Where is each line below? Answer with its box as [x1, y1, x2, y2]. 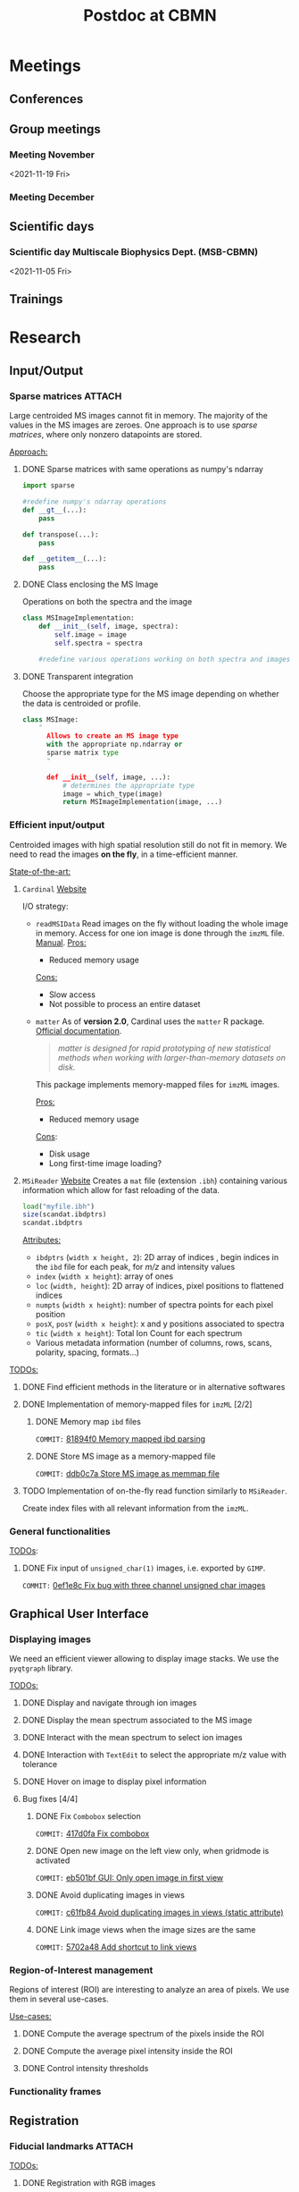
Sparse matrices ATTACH [9, 390, 122, 402]
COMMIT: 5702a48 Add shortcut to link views [35, 1942, 197, 1952]
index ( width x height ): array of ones [35, 1271, 174, 1282]
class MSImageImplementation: [21, 614, 136, 622]
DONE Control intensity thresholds [21, 2063, 149, 2074]
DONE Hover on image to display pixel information [21, 1776, 207, 1787]
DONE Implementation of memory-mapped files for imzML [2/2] [21, 1399, 253, 1409]
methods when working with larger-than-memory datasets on [57, 1052, 287, 1062]
